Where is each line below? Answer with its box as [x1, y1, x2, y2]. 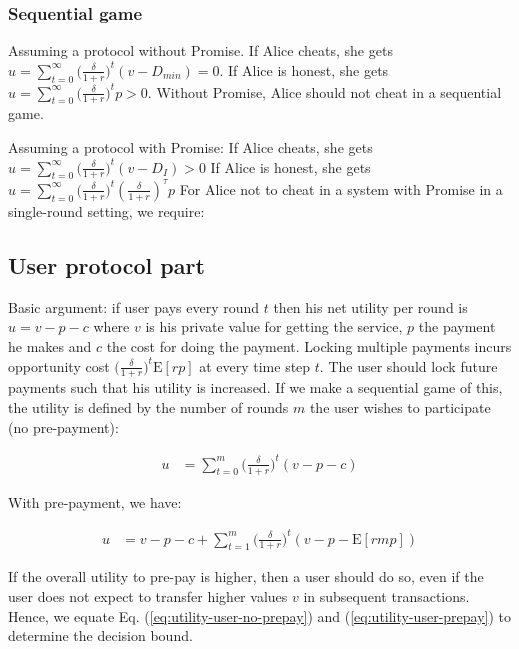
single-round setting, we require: [8, 200, 205, 221]
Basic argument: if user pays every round [8, 296, 260, 317]
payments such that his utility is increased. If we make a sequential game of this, [8, 377, 503, 398]
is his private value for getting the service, [145, 316, 403, 337]
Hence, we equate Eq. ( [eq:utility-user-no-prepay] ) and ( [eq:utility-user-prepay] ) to [8, 605, 512, 626]
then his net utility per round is [273, 296, 468, 317]
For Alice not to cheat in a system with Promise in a [179, 178, 503, 199]
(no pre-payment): [8, 416, 119, 437]
